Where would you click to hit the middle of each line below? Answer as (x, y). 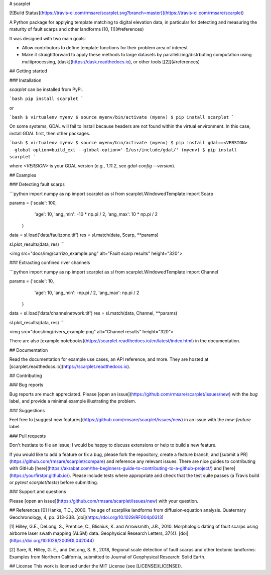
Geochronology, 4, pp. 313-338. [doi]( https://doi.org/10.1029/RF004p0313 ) (87, 517)
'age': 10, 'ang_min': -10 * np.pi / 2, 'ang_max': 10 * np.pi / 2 (96, 214)
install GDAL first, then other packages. (50, 133)
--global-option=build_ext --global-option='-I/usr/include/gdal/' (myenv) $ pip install (123, 150)
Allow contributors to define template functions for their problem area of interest (105, 47)
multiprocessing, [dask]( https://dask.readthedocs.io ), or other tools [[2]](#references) (111, 62)
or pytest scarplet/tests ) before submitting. (54, 483)
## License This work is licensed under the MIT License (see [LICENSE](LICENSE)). (96, 566)
